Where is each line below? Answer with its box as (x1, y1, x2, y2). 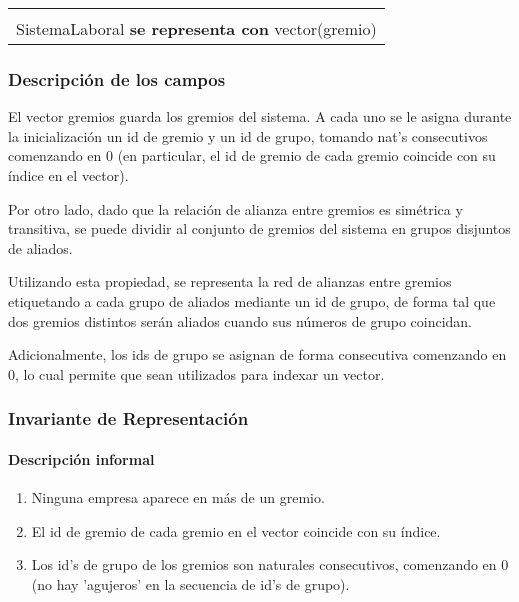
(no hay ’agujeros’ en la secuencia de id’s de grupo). (31, 573, 350, 594)
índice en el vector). (8, 165, 129, 185)
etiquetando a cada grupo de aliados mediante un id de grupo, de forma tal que (8, 290, 496, 311)
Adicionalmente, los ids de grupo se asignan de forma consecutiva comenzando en (8, 344, 507, 365)
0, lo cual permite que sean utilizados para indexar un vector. (8, 363, 385, 384)
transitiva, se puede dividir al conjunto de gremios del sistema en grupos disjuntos (8, 218, 511, 239)
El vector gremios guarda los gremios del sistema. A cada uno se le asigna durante (8, 106, 512, 127)
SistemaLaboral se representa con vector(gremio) (16, 17, 377, 40)
